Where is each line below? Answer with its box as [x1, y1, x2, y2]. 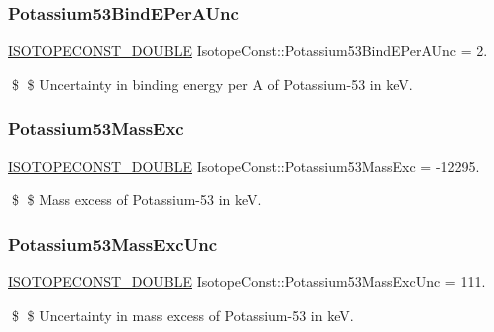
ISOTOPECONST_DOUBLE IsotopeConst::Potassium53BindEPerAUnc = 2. [8, 40, 488, 61]
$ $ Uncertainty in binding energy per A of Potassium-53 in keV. [11, 73, 413, 94]
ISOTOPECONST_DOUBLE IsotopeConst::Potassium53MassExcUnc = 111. [8, 271, 486, 292]
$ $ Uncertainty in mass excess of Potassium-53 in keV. [11, 304, 354, 325]
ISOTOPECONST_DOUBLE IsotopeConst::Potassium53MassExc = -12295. [8, 155, 480, 176]
